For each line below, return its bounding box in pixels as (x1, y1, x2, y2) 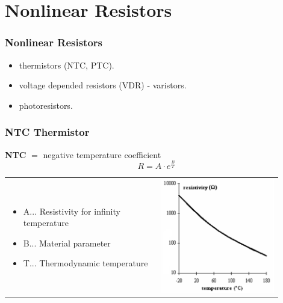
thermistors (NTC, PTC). (19, 58, 114, 71)
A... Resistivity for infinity (23, 204, 120, 217)
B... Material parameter (23, 236, 111, 249)
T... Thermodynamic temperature (23, 257, 148, 269)
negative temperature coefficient (43, 148, 161, 161)
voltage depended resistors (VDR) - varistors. (19, 79, 187, 91)
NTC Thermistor (5, 124, 90, 139)
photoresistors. (19, 99, 73, 111)
